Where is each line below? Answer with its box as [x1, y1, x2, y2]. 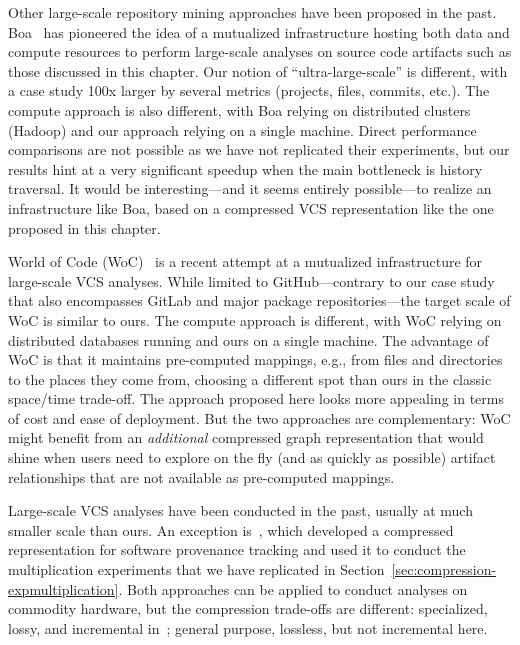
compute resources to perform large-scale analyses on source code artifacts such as [8, 41, 512, 62]
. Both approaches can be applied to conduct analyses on [118, 578, 468, 599]
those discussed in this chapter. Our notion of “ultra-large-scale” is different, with [8, 60, 508, 81]
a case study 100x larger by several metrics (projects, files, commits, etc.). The [8, 80, 490, 101]
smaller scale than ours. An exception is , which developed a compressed [8, 519, 454, 540]
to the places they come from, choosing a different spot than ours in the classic [8, 368, 492, 389]
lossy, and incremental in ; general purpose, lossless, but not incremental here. [8, 617, 488, 638]
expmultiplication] [8, 578, 119, 599]
